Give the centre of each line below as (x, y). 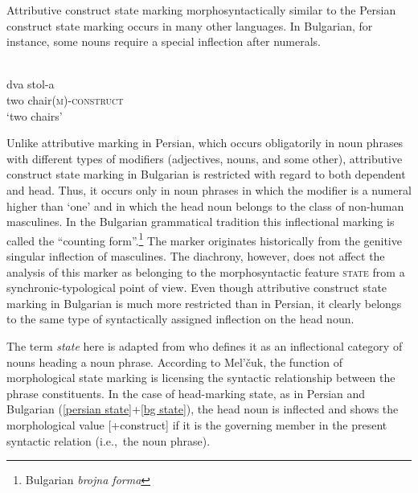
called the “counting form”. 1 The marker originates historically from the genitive (204, 239)
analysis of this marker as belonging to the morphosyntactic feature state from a (206, 271)
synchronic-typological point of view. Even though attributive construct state (197, 288)
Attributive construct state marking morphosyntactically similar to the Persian (201, 10)
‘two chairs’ (35, 115)
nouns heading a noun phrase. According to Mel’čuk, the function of (174, 362)
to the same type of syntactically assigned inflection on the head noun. (180, 319)
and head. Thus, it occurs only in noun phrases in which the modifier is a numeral (209, 189)
